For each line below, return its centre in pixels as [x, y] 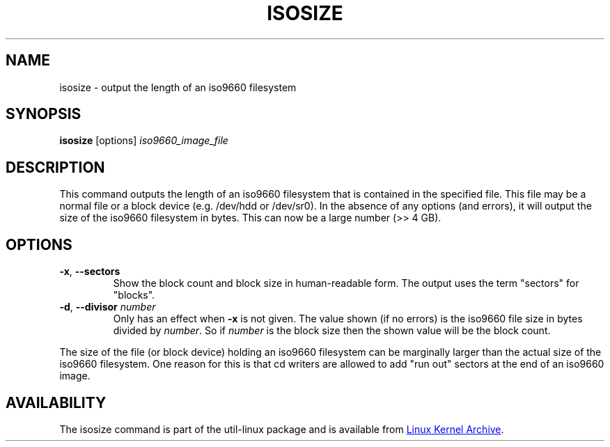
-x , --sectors [90, 272]
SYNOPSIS [44, 114]
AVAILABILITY [56, 402]
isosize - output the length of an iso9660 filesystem [178, 87]
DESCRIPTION [55, 167]
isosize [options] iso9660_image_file [144, 141]
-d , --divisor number [108, 307]
